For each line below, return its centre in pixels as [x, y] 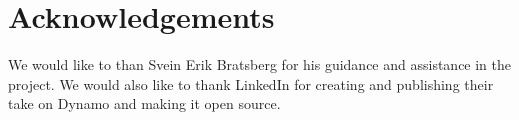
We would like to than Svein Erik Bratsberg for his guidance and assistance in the [260, 64]
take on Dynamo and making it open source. [144, 103]
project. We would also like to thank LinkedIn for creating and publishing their [251, 83]
